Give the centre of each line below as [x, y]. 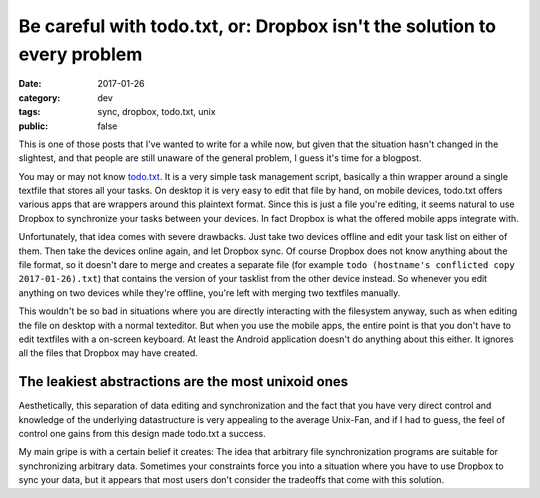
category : [39, 97]
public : [33, 126]
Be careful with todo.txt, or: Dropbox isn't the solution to [257, 26]
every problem [80, 54]
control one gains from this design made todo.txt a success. [142, 434]
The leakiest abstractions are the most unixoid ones [183, 381]
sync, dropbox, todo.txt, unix [156, 112]
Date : [30, 84]
